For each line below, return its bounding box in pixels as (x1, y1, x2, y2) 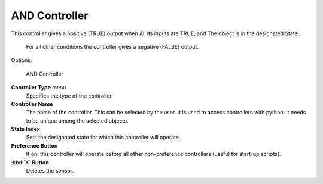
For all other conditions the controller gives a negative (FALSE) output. (26, 43, 199, 50)
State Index (11, 126, 40, 133)
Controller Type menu (11, 84, 66, 91)
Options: (11, 57, 32, 64)
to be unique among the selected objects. (26, 117, 129, 124)
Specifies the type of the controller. (26, 92, 114, 99)
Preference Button (11, 142, 58, 149)
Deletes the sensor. (26, 167, 74, 174)
